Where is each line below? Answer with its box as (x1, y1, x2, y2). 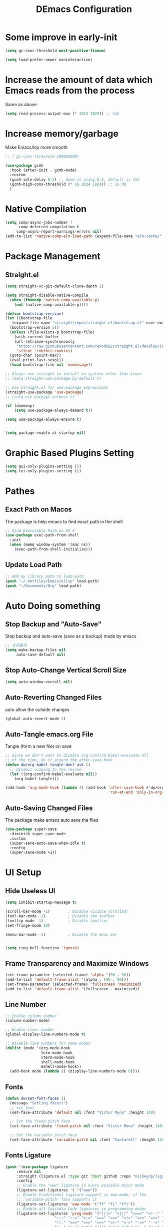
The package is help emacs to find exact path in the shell (5, 518, 123, 524)
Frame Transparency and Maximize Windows (5, 959, 149, 968)
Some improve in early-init (5, 32, 117, 43)
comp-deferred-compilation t (18, 224, 79, 230)
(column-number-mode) (5, 1018, 50, 1023)
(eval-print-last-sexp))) (9, 358, 64, 363)
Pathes (5, 485, 35, 496)
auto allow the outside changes (5, 707, 70, 713)
